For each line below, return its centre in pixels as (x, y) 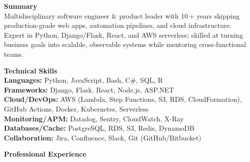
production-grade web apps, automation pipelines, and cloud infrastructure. (118, 25)
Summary (21, 6)
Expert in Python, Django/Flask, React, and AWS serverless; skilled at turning (124, 35)
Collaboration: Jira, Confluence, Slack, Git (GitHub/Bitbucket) (103, 137)
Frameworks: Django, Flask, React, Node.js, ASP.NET (89, 89)
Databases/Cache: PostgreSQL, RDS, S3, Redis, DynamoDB (99, 128)
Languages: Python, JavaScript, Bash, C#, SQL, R (83, 80)
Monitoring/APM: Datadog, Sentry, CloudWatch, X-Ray (94, 118)
